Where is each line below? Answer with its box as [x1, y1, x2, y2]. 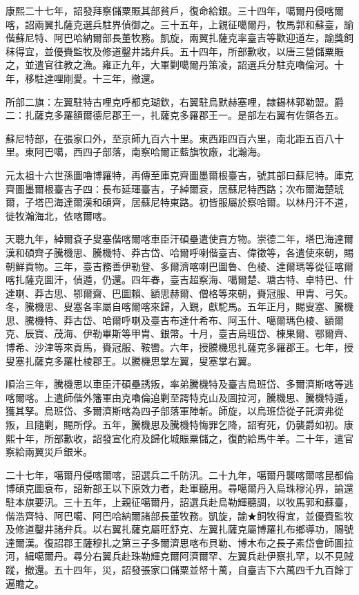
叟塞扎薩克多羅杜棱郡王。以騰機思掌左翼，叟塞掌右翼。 [6, 353, 257, 368]
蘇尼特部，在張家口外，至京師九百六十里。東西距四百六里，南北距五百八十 [6, 131, 344, 145]
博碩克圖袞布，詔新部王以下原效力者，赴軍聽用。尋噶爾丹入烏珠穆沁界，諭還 [6, 481, 353, 495]
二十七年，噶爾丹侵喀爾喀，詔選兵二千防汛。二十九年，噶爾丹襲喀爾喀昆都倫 [6, 467, 353, 482]
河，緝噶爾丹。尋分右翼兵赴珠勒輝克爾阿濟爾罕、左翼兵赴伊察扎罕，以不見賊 [6, 549, 353, 563]
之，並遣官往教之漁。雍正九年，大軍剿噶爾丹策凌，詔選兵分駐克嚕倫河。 [6, 57, 334, 72]
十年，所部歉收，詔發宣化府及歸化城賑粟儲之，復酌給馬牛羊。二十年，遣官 [14, 431, 353, 445]
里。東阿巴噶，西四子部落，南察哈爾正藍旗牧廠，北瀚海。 [6, 144, 266, 159]
